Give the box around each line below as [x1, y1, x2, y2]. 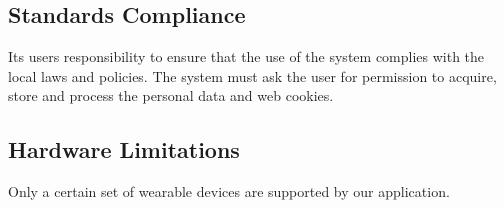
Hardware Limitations [8, 134, 240, 165]
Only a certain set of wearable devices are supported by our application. [8, 181, 450, 202]
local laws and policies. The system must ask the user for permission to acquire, [8, 65, 497, 86]
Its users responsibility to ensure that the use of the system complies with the [8, 46, 485, 67]
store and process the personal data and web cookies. [8, 85, 334, 106]
